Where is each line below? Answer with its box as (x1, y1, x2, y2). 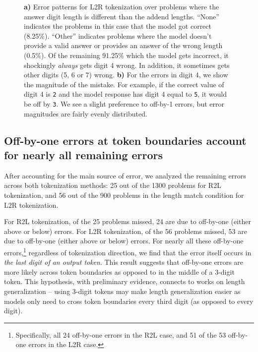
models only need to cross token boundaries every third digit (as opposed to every (4, 295, 254, 306)
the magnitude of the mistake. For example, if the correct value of (24, 79, 224, 89)
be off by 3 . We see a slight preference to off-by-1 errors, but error (24, 99, 224, 109)
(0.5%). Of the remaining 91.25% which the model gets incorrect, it (24, 50, 229, 60)
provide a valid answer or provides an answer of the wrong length (24, 40, 223, 51)
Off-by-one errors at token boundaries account (4, 132, 247, 148)
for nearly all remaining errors (4, 147, 163, 163)
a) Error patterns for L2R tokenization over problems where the (24, 1, 219, 11)
